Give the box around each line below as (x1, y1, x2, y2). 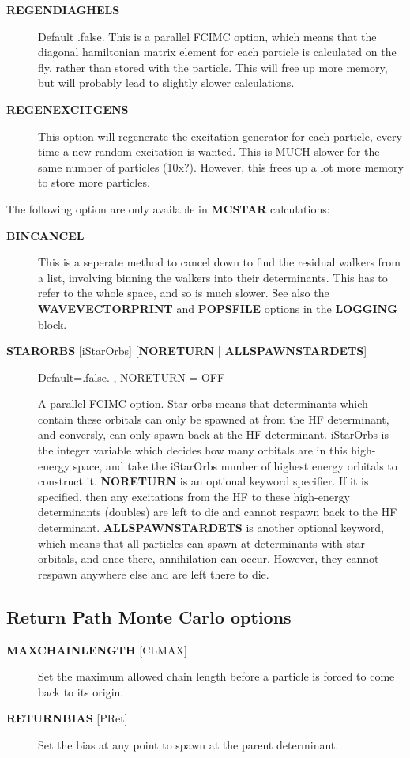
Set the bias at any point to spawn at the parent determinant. (38, 736, 339, 752)
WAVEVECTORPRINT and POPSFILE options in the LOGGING (38, 300, 397, 316)
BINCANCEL (6, 227, 85, 243)
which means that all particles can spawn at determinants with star (38, 534, 365, 551)
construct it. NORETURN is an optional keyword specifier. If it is (38, 473, 369, 489)
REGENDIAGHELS (6, 2, 120, 17)
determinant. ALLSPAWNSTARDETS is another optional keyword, (38, 519, 384, 536)
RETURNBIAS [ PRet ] (6, 710, 128, 726)
